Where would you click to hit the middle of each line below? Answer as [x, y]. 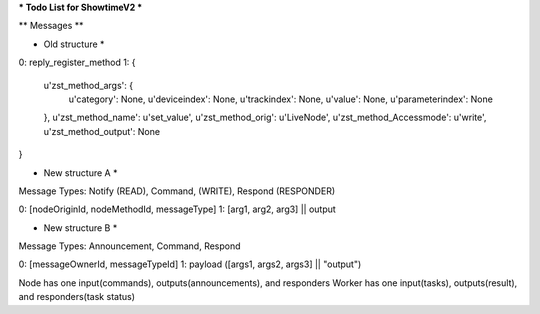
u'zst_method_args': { [88, 85]
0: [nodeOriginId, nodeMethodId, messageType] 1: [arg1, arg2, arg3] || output [177, 209]
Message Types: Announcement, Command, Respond [129, 246]
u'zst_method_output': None [101, 131]
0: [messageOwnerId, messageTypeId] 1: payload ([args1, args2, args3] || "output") [190, 264]
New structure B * [80, 227]
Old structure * [74, 44]
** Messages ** [51, 26]
